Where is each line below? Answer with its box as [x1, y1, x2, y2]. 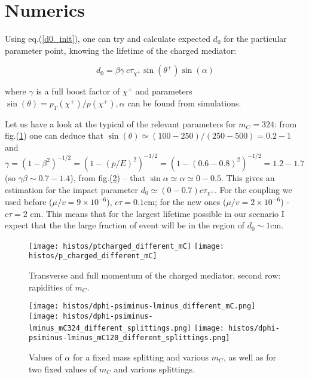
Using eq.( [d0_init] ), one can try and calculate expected [5, 32, 210, 45]
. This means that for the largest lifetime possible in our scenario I [41, 207, 284, 219]
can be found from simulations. [127, 96, 241, 109]
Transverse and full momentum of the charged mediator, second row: [29, 269, 281, 282]
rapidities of [29, 280, 72, 293]
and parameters [135, 85, 192, 97]
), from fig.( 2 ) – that [70, 171, 146, 184]
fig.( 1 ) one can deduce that [5, 129, 103, 142]
